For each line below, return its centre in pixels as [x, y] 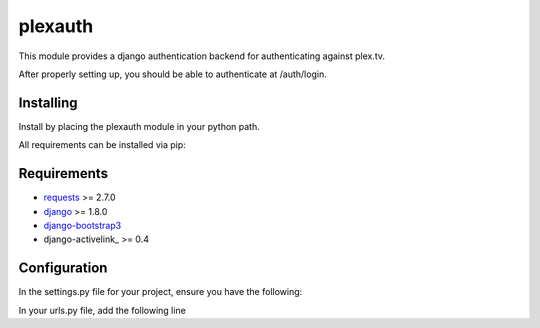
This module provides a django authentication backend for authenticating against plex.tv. [201, 56]
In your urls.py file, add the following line [102, 310]
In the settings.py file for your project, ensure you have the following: [160, 292]
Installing [48, 102]
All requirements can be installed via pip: [102, 145]
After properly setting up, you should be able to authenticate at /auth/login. [172, 74]
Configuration [63, 268]
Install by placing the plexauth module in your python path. [139, 126]
